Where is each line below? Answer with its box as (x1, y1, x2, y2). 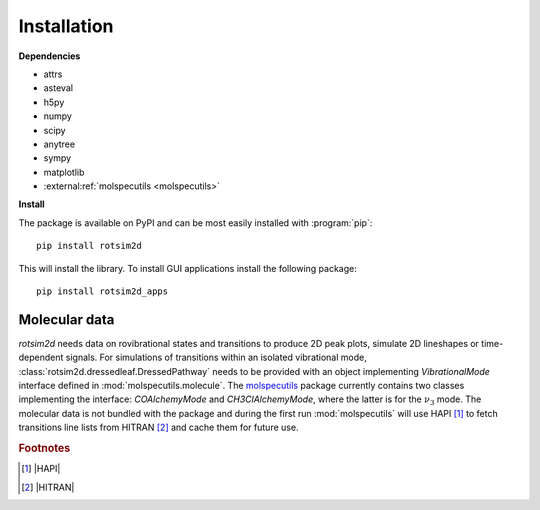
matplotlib (43, 166, 85, 178)
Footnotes (18, 441, 71, 455)
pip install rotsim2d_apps (36, 286, 169, 297)
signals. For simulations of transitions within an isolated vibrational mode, (65, 351, 367, 364)
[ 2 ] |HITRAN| (21, 481, 75, 493)
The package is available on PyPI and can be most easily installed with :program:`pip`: (18, 216, 373, 229)
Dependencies (18, 50, 81, 62)
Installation (18, 15, 114, 37)
